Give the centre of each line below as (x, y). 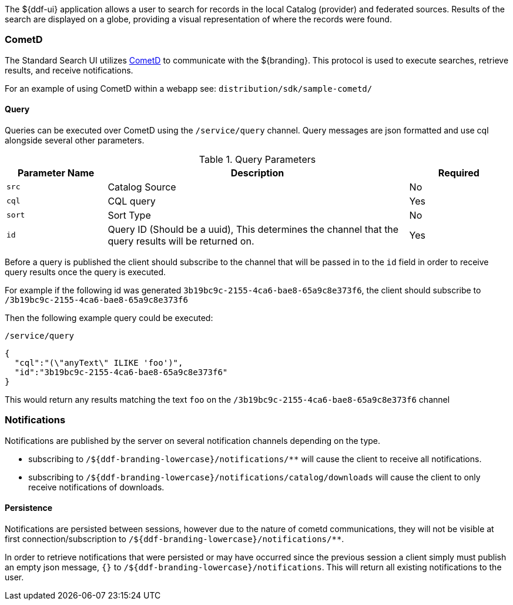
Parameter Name (56, 173)
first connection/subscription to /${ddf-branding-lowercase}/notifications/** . (175, 539)
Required (459, 173)
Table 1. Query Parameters (257, 159)
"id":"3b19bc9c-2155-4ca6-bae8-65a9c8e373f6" (121, 372)
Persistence (29, 508)
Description (257, 173)
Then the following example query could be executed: (109, 317)
